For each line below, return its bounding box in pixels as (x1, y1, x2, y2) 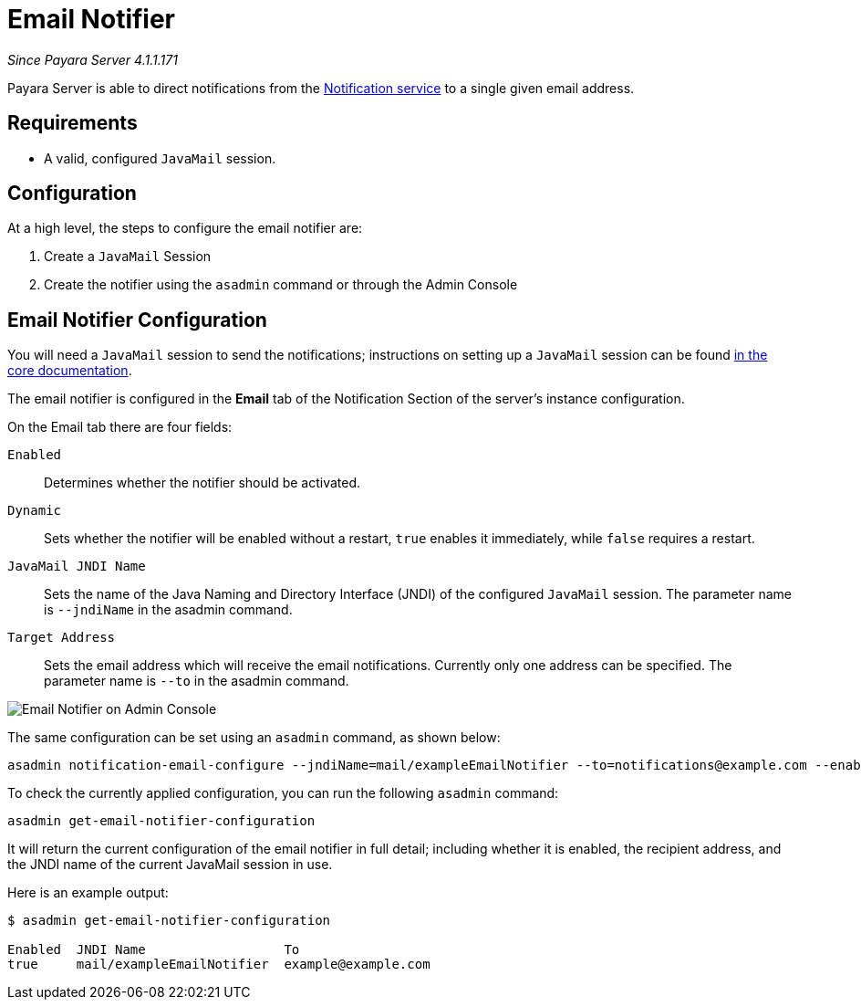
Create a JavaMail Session (44, 248, 212, 265)
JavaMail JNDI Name (7, 559, 146, 574)
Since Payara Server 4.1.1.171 (7, 51, 178, 68)
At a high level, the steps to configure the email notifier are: (7, 220, 363, 236)
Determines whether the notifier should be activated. (44, 475, 361, 491)
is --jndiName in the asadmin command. (44, 602, 293, 618)
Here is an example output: (7, 885, 169, 901)
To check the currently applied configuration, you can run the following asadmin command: (7, 785, 559, 802)
